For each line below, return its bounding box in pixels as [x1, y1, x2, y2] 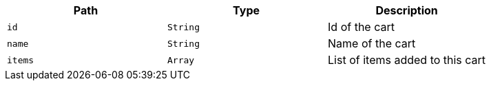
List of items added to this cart [328, 53, 486, 67]
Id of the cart [328, 20, 395, 34]
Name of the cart [328, 36, 416, 50]
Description [375, 3, 438, 17]
